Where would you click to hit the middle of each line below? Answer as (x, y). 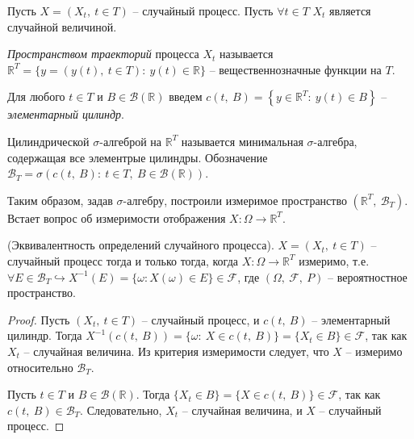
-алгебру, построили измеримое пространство (235, 200)
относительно (40, 367)
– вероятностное (368, 276)
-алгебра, (335, 141)
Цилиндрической (48, 141)
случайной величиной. (62, 26)
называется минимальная (242, 141)
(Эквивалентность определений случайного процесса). (141, 245)
